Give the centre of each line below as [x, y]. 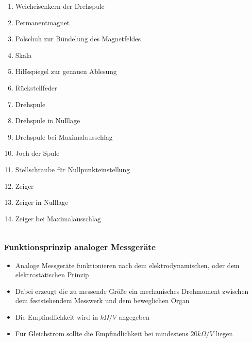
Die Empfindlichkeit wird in [57, 316]
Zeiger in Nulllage [42, 202]
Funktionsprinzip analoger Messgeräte [80, 247]
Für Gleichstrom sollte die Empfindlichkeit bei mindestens [102, 333]
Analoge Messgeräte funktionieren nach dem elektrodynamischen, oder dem [127, 265]
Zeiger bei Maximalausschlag [58, 218]
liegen [224, 333]
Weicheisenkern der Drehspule [60, 6]
